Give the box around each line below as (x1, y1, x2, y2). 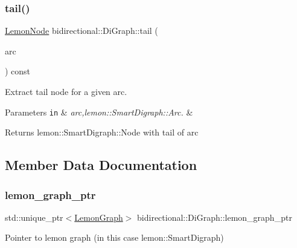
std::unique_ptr (5, 210, 63, 223)
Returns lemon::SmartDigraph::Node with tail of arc (5, 126, 199, 139)
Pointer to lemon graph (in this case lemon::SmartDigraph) (5, 231, 224, 244)
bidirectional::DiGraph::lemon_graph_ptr (137, 210, 292, 223)
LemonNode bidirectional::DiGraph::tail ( (5, 24, 158, 37)
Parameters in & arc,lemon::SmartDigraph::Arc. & (5, 105, 193, 118)
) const (5, 65, 31, 77)
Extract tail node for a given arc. (5, 85, 127, 97)
